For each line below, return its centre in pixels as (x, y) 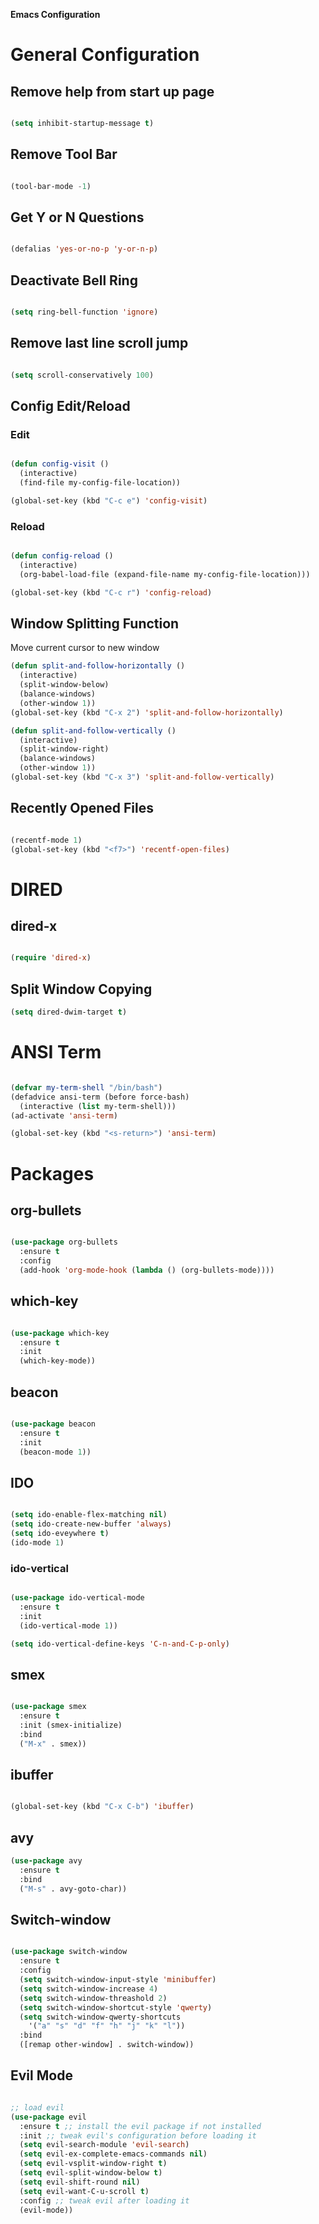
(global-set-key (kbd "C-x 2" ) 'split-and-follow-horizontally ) (147, 712)
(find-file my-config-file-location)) (100, 483)
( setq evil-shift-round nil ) (80, 2182)
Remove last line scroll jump (99, 343)
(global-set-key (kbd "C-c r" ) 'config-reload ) (111, 592)
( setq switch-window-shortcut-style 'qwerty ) (116, 2007)
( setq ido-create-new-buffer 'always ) (91, 1524)
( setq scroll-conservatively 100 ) (82, 375)
